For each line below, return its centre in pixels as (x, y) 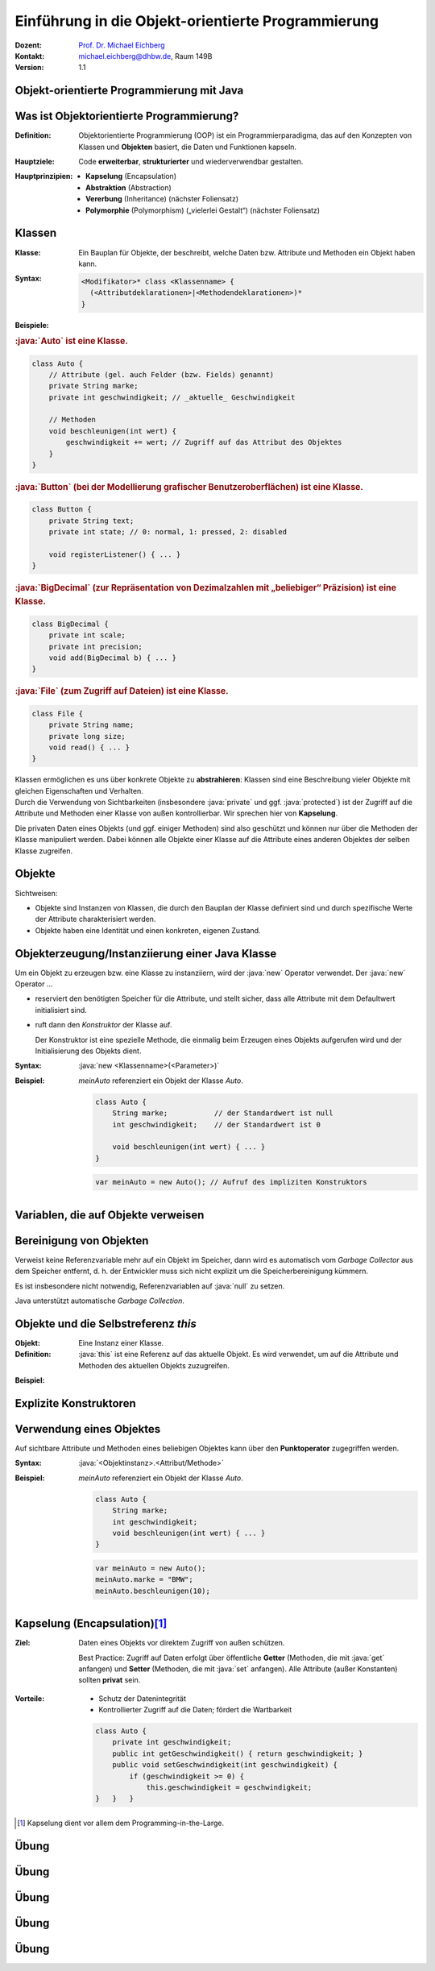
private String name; (91, 725)
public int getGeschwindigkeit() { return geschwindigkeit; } (238, 1753)
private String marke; (93, 386)
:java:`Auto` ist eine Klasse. (72, 341)
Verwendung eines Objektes (88, 1429)
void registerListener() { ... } (115, 555)
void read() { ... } (89, 747)
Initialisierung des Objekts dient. (88, 1051)
